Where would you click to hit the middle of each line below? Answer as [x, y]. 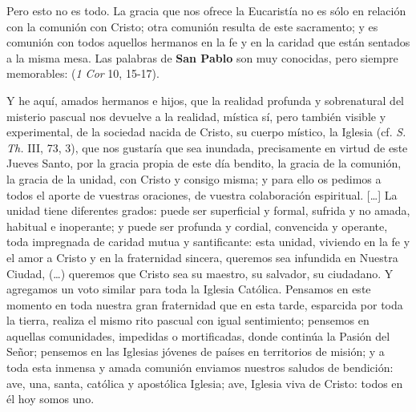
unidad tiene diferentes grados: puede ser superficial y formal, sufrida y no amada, [208, 210]
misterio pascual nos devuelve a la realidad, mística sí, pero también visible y [196, 116]
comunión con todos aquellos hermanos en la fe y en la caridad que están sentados [208, 42]
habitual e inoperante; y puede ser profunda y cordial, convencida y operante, [197, 226]
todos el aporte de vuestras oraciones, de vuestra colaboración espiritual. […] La [202, 194]
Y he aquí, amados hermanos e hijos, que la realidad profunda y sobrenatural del [205, 100]
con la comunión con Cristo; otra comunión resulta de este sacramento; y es [192, 26]
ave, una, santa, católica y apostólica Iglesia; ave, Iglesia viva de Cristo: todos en [205, 383]
